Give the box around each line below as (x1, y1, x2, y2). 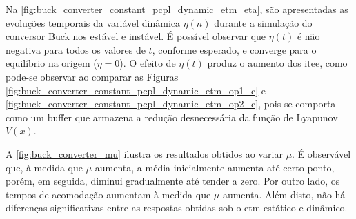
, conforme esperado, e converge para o (152, 42, 317, 56)
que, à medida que (6, 160, 83, 174)
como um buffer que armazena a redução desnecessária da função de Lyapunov (6, 109, 338, 124)
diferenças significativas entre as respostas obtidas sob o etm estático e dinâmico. (6, 200, 348, 215)
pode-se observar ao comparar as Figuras (6, 69, 179, 83)
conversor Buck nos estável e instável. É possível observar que (6, 29, 266, 43)
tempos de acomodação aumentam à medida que (6, 187, 211, 201)
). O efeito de (119, 56, 176, 70)
